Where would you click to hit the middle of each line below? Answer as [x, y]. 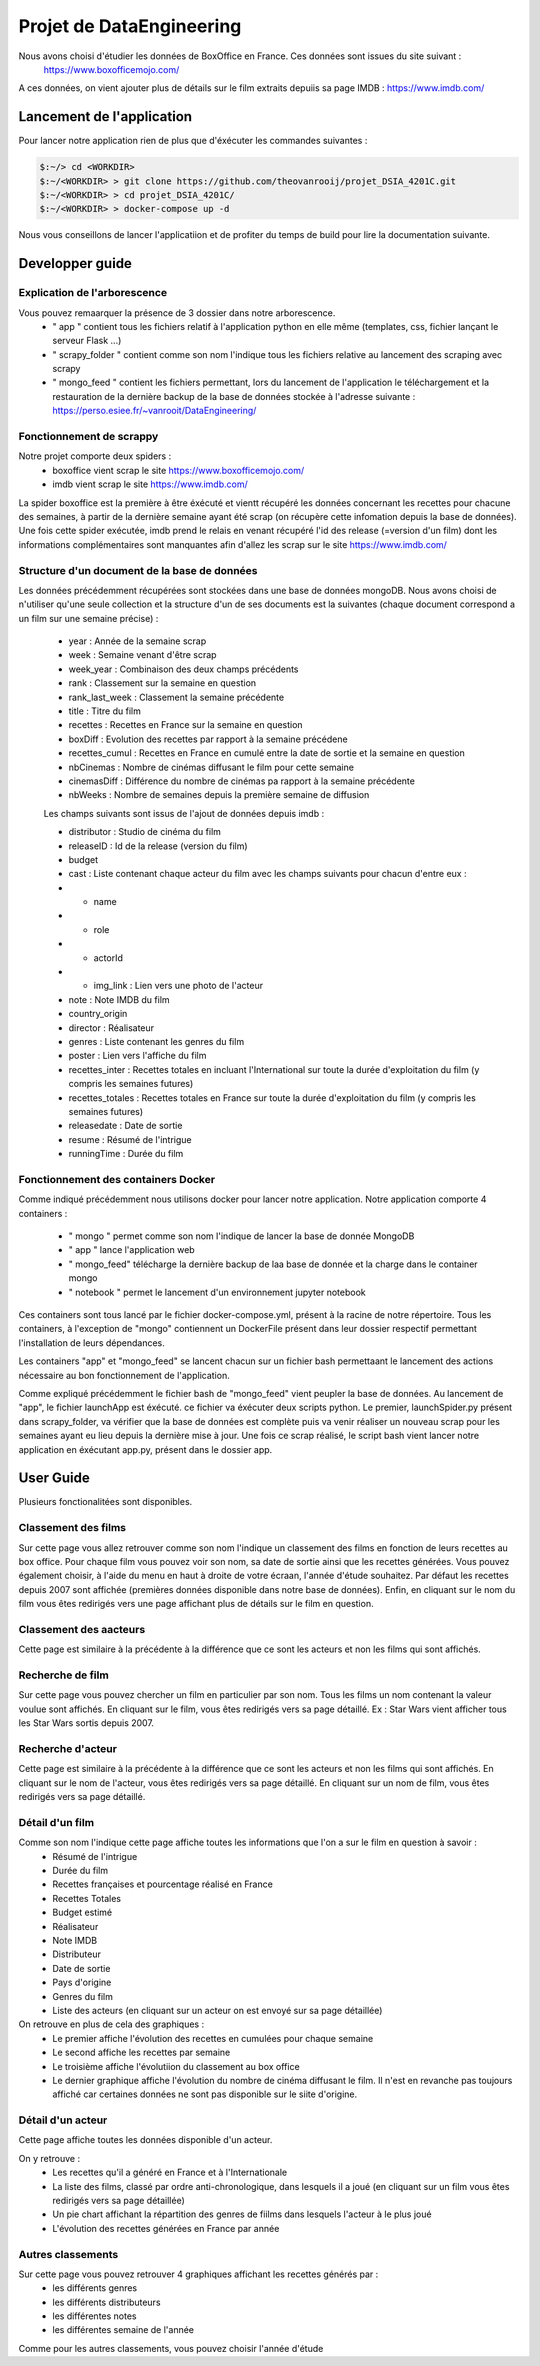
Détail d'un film [56, 1822]
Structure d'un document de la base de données [138, 570]
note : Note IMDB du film [119, 999]
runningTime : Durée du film [126, 1154]
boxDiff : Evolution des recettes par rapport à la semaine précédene [208, 739]
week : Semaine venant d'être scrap [142, 655]
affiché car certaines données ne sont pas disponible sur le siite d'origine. [205, 2094]
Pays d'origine [82, 1982]
